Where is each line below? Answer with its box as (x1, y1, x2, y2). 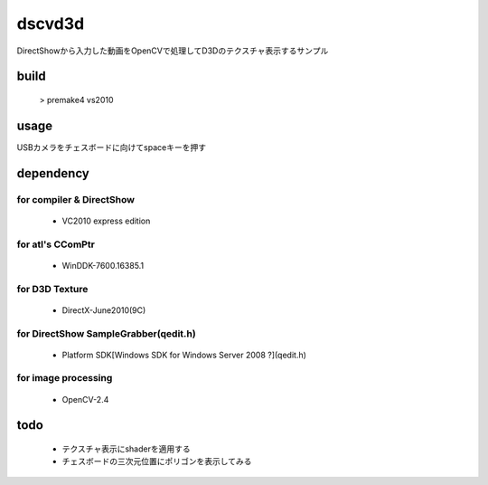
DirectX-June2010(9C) (61, 304, 146, 316)
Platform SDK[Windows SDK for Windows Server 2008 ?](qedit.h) (61, 349, 307, 360)
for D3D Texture (16, 282, 89, 295)
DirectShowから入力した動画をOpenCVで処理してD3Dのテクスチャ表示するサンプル (16, 45, 329, 56)
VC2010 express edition (61, 215, 151, 226)
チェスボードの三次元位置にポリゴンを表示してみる (61, 456, 252, 467)
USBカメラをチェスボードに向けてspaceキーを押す (16, 141, 207, 153)
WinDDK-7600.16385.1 (61, 260, 145, 271)
